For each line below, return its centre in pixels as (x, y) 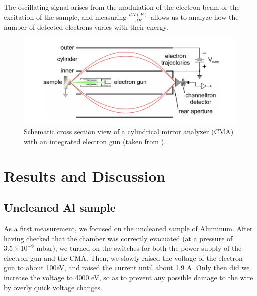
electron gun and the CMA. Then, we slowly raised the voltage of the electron (123, 258)
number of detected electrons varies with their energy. (86, 26)
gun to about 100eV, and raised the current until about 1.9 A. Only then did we (127, 268)
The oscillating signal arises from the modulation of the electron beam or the (122, 7)
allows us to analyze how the (195, 16)
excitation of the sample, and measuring (65, 16)
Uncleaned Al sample (60, 208)
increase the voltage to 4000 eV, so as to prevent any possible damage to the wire (129, 278)
